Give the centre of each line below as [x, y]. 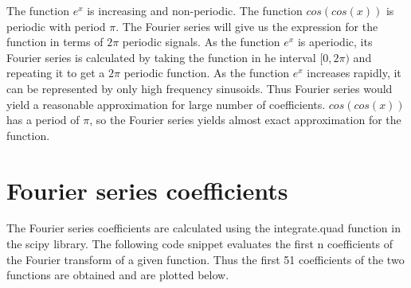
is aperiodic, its [335, 42]
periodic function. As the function [207, 73]
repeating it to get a [56, 73]
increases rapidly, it [354, 73]
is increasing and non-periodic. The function [195, 10]
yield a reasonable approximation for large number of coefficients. [166, 104]
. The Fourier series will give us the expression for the [247, 26]
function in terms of [55, 42]
